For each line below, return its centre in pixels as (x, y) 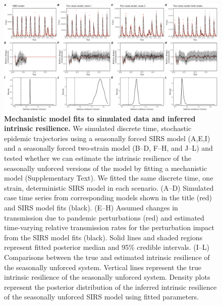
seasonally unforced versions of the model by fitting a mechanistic (106, 168)
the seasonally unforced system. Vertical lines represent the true (103, 267)
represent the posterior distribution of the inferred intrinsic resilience (110, 287)
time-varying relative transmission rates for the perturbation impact (109, 227)
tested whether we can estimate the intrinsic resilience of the (98, 158)
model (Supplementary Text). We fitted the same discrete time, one (109, 178)
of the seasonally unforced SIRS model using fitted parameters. (102, 297)
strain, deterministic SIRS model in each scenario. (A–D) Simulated (109, 187)
